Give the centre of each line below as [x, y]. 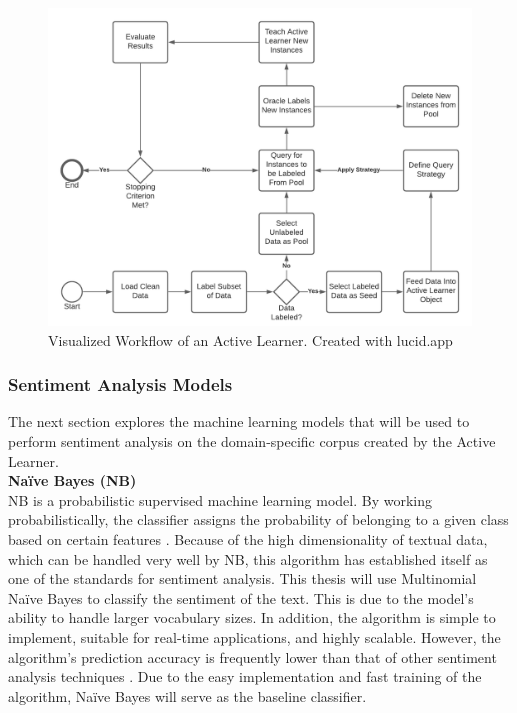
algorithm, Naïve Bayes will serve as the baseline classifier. [187, 695]
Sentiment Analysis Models [120, 384]
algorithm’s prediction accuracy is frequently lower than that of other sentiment [252, 656]
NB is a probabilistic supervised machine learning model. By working [220, 499]
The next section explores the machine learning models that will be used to [239, 421]
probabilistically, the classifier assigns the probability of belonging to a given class [258, 519]
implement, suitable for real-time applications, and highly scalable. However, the [254, 636]
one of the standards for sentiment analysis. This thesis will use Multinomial [242, 578]
